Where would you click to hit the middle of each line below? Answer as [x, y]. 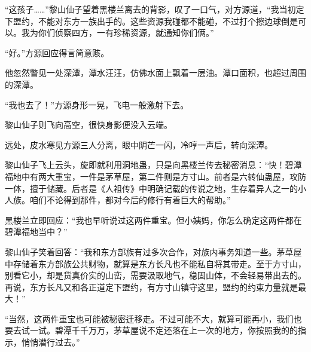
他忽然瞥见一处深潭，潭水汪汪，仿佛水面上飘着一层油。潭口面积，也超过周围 [155, 73]
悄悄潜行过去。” [51, 342]
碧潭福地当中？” [36, 232]
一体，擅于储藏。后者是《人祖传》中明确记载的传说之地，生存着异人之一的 [151, 188]
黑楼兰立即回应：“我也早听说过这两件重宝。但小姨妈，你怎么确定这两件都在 [153, 220]
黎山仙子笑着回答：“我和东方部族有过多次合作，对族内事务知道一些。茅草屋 [153, 251]
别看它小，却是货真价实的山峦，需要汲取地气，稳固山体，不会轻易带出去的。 [155, 275]
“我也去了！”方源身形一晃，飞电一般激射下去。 [97, 104]
